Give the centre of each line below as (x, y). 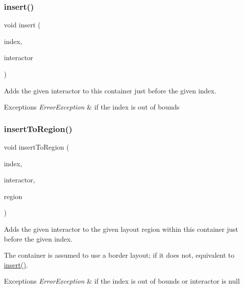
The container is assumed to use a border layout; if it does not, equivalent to (119, 255)
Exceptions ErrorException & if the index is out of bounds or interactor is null (122, 281)
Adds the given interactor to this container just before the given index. (110, 90)
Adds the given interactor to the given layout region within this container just (121, 229)
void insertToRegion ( (37, 147)
